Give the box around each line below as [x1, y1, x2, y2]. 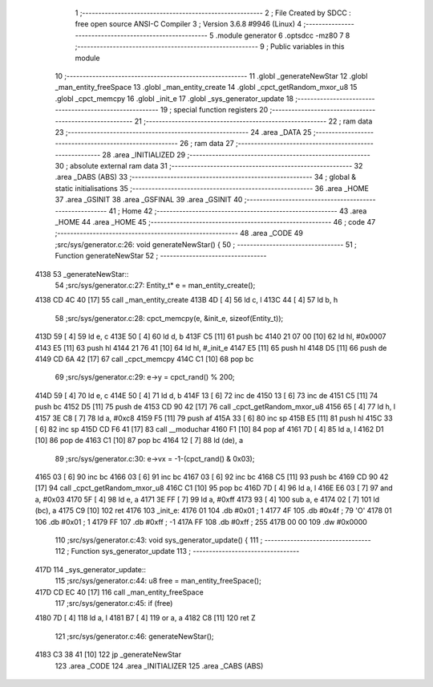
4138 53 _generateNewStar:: [34, 269, 129, 278]
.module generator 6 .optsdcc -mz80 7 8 [215, 30, 350, 40]
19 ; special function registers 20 [160, 105, 269, 115]
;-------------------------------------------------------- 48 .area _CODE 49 [55, 229, 304, 238]
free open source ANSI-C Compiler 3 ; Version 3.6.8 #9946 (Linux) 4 [75, 19, 302, 29]
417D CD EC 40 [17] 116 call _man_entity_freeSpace [34, 587, 204, 597]
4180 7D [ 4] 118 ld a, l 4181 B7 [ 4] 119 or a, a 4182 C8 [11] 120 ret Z [34, 613, 256, 623]
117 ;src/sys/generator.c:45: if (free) [55, 598, 173, 608]
